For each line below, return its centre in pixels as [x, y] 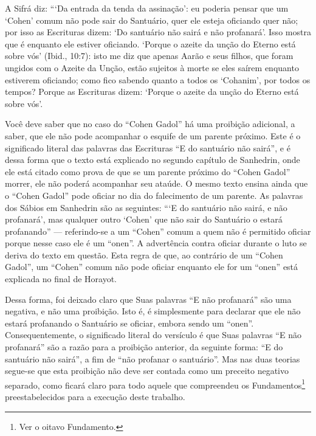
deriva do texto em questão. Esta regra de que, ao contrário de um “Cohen [144, 254]
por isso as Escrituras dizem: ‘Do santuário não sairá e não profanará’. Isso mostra [158, 32]
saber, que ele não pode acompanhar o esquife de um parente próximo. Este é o [153, 135]
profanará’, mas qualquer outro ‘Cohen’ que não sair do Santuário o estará [144, 219]
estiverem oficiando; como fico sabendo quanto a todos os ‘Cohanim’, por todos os [158, 79]
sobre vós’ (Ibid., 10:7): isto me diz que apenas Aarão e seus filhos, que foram [149, 56]
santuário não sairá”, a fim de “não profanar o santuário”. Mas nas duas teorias [153, 358]
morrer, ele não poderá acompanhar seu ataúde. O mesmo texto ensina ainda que [156, 183]
